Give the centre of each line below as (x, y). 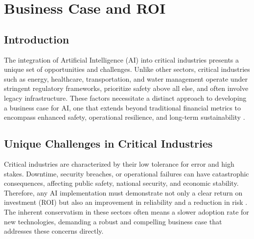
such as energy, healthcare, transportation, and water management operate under (126, 78)
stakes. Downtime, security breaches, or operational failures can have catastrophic (127, 173)
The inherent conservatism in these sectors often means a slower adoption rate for (127, 211)
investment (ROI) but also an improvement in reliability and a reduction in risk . (126, 202)
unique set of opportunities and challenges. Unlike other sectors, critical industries (127, 69)
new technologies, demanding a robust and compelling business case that (113, 221)
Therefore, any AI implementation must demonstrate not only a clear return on (123, 192)
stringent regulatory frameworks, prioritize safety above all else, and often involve (126, 88)
